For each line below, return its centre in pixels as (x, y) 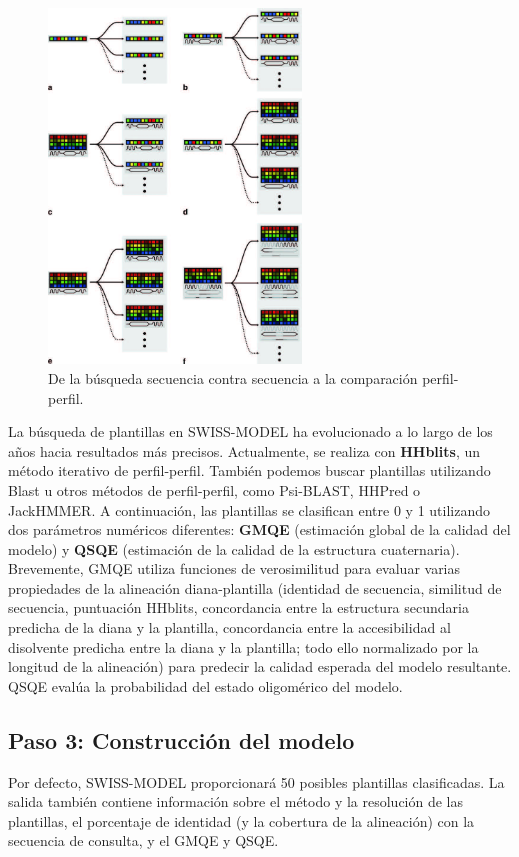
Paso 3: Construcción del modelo (181, 739)
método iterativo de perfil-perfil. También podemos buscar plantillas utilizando (249, 470)
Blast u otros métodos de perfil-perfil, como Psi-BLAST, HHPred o (214, 489)
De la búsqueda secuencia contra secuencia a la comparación (233, 377)
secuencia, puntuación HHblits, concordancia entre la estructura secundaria (238, 607)
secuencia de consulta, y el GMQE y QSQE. (143, 840)
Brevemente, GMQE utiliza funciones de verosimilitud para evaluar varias (234, 568)
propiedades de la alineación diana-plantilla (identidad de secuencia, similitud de (255, 587)
